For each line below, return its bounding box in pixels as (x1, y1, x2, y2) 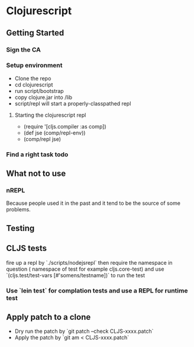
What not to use (6, 169, 66, 179)
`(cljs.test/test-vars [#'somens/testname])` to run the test (6, 271, 145, 279)
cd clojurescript (14, 81, 53, 88)
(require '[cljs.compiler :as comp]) (23, 123, 106, 130)
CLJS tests (6, 243, 47, 253)
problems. (6, 206, 31, 213)
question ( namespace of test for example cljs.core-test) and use (6, 265, 164, 272)
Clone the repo (14, 75, 51, 82)
